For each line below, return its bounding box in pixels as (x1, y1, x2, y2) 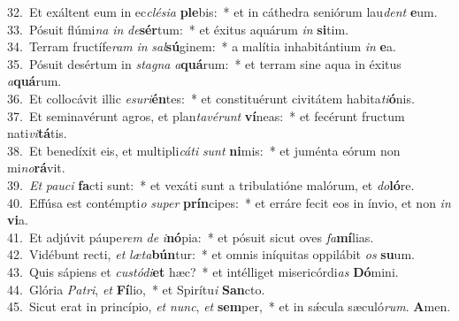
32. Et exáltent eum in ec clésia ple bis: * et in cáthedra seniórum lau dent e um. (7, 3, 438, 20)
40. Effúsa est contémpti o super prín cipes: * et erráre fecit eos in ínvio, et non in (7, 193, 451, 211)
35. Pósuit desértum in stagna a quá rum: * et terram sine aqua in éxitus (7, 54, 402, 73)
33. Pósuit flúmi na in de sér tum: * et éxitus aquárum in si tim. (7, 19, 349, 38)
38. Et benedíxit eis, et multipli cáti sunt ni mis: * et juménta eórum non (7, 141, 401, 159)
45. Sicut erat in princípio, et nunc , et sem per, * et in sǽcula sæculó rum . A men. (7, 297, 451, 316)
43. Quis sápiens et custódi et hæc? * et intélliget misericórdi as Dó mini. (7, 262, 399, 280)
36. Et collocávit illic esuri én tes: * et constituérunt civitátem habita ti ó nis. (7, 88, 415, 107)
